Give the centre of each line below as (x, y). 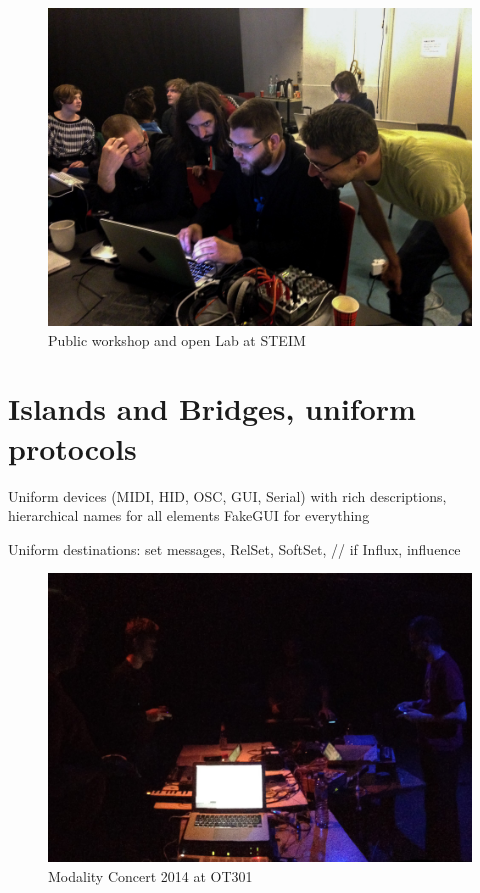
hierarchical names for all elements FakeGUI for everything (189, 515)
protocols (72, 447)
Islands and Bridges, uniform (212, 408)
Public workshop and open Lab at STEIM (177, 339)
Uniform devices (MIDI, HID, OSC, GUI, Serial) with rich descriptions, (227, 495)
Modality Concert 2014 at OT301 (150, 876)
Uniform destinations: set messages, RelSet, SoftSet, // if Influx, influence (234, 548)
